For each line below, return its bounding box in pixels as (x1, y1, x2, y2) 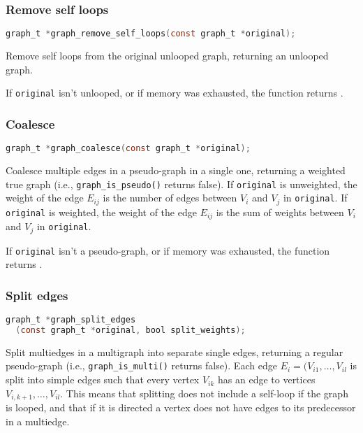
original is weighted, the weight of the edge (6, 204, 197, 219)
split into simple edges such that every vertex (6, 372, 200, 387)
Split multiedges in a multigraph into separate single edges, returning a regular (6, 344, 343, 359)
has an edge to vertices (218, 372, 316, 387)
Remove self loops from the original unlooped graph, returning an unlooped (6, 48, 329, 63)
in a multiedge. (6, 413, 70, 428)
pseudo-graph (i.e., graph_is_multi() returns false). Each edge (6, 358, 277, 373)
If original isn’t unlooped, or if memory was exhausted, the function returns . (6, 85, 343, 100)
